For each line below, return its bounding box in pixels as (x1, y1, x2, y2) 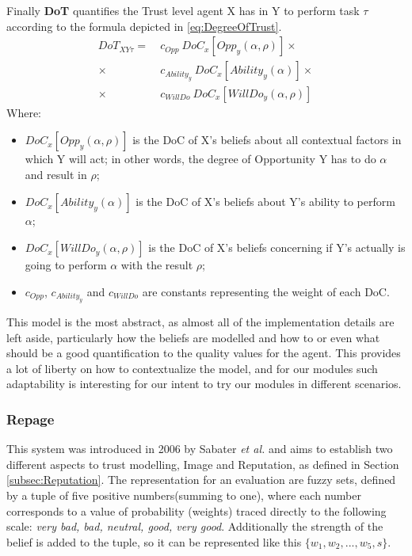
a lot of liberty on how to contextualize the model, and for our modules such (6, 360, 378, 376)
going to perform (25, 257, 107, 273)
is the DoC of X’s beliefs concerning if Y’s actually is (148, 239, 406, 256)
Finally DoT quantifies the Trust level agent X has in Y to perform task (6, 2, 360, 18)
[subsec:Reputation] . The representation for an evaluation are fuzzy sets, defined (6, 471, 396, 488)
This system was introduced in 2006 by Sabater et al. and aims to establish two (6, 440, 393, 457)
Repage (6, 409, 55, 428)
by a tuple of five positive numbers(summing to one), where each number (6, 487, 361, 504)
